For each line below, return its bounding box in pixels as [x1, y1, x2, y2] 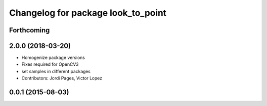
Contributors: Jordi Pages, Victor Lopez [21, 75, 102, 81]
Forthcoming [9, 26, 50, 34]
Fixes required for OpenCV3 [21, 61, 79, 67]
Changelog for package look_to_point [9, 7, 167, 18]
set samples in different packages [21, 68, 91, 74]
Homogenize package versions [21, 54, 85, 61]
